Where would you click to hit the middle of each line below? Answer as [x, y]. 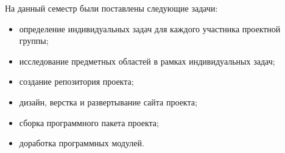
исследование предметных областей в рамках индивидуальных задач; [147, 61]
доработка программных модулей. [82, 143]
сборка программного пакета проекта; [89, 122]
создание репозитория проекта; [76, 81]
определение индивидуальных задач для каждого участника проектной [150, 28]
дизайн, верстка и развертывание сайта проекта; [108, 101]
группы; [34, 41]
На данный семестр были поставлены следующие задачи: [111, 8]
